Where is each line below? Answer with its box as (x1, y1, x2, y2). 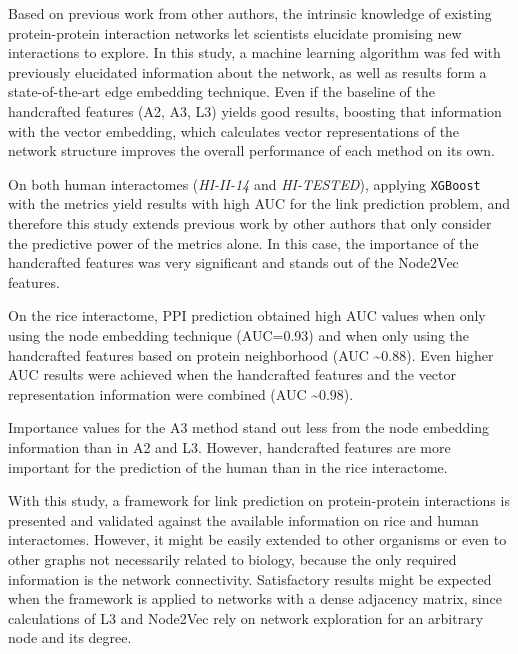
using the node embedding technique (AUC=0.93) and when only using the (8, 324, 470, 345)
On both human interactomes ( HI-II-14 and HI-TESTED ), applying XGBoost (8, 173, 481, 194)
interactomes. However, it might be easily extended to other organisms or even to (8, 529, 507, 550)
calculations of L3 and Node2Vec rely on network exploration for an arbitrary (8, 607, 484, 628)
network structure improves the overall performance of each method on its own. (8, 140, 495, 161)
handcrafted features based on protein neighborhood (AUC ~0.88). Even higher (8, 344, 494, 365)
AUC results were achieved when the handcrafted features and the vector (8, 364, 456, 385)
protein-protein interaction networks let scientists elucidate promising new (8, 22, 462, 43)
